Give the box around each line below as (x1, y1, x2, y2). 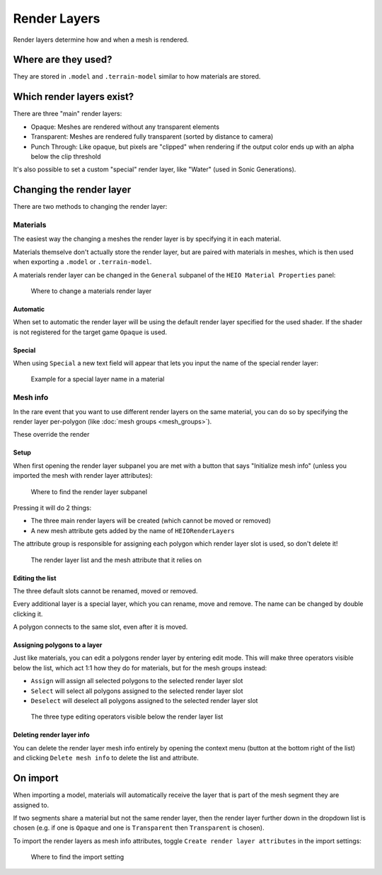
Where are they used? (13, 54, 112, 66)
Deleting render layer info (13, 731, 90, 739)
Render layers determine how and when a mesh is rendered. (13, 35, 189, 44)
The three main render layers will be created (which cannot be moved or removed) (30, 517, 272, 525)
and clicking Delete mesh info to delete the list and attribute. (13, 754, 199, 762)
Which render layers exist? (13, 91, 134, 103)
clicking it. (13, 610, 43, 618)
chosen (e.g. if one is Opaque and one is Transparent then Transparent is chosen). (13, 823, 265, 832)
